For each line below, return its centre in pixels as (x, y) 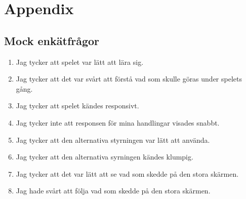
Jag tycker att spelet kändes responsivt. (77, 106)
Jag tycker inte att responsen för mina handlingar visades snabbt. (118, 122)
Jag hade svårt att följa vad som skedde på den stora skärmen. (113, 191)
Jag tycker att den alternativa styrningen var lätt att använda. (113, 140)
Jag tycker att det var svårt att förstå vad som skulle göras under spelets (129, 79)
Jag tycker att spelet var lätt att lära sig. (80, 62)
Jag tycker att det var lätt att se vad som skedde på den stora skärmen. (127, 173)
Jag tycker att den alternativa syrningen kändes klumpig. (105, 157)
